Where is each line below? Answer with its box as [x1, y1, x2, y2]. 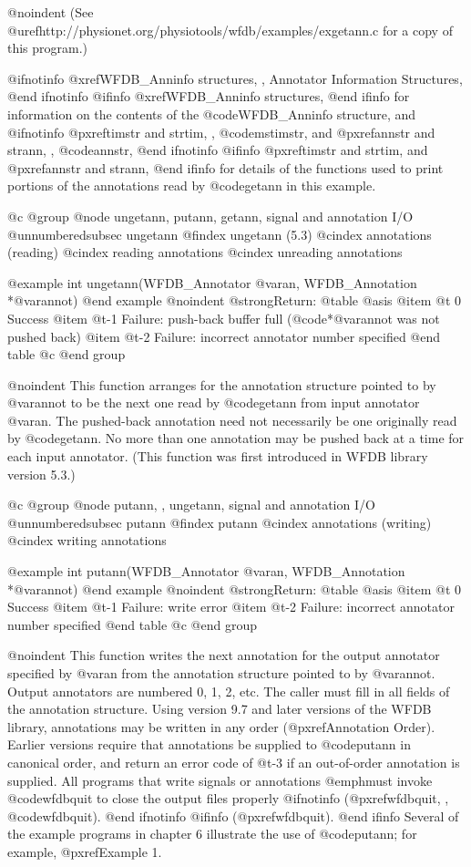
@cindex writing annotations [7, 531, 167, 550]
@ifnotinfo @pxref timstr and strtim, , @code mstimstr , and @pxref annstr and [7, 122, 435, 141]
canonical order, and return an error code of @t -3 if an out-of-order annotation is [7, 752, 460, 771]
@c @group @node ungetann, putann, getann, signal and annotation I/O [7, 206, 414, 225]
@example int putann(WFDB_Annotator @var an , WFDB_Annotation [7, 562, 405, 581]
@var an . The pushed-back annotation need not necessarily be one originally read [7, 410, 457, 429]
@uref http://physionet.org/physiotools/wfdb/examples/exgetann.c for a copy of [7, 20, 453, 39]
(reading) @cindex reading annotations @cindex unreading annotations [7, 243, 403, 262]
